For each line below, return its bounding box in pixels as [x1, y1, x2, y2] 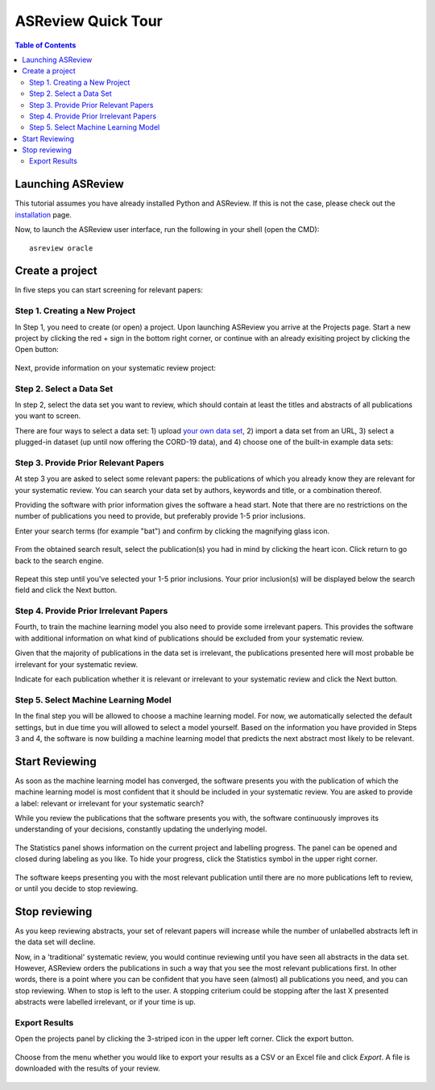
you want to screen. [14, 411, 81, 421]
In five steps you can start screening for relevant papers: [14, 285, 203, 295]
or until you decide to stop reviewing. [14, 883, 139, 893]
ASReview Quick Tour [14, 12, 163, 30]
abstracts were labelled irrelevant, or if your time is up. [14, 997, 197, 1007]
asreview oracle [29, 243, 93, 253]
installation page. [14, 209, 72, 219]
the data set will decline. [14, 937, 96, 947]
